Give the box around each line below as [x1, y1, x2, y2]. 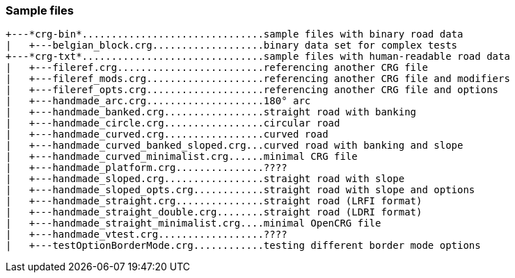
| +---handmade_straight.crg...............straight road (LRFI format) [6, 195, 422, 207]
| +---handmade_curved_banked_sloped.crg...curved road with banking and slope [6, 140, 463, 152]
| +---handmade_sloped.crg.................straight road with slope [6, 173, 405, 185]
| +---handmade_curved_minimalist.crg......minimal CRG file [6, 151, 358, 163]
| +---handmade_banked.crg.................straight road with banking [6, 106, 417, 118]
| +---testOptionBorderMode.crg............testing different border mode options [6, 240, 481, 252]
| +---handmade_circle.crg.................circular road [6, 117, 340, 129]
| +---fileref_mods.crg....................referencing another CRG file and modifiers [6, 73, 510, 85]
